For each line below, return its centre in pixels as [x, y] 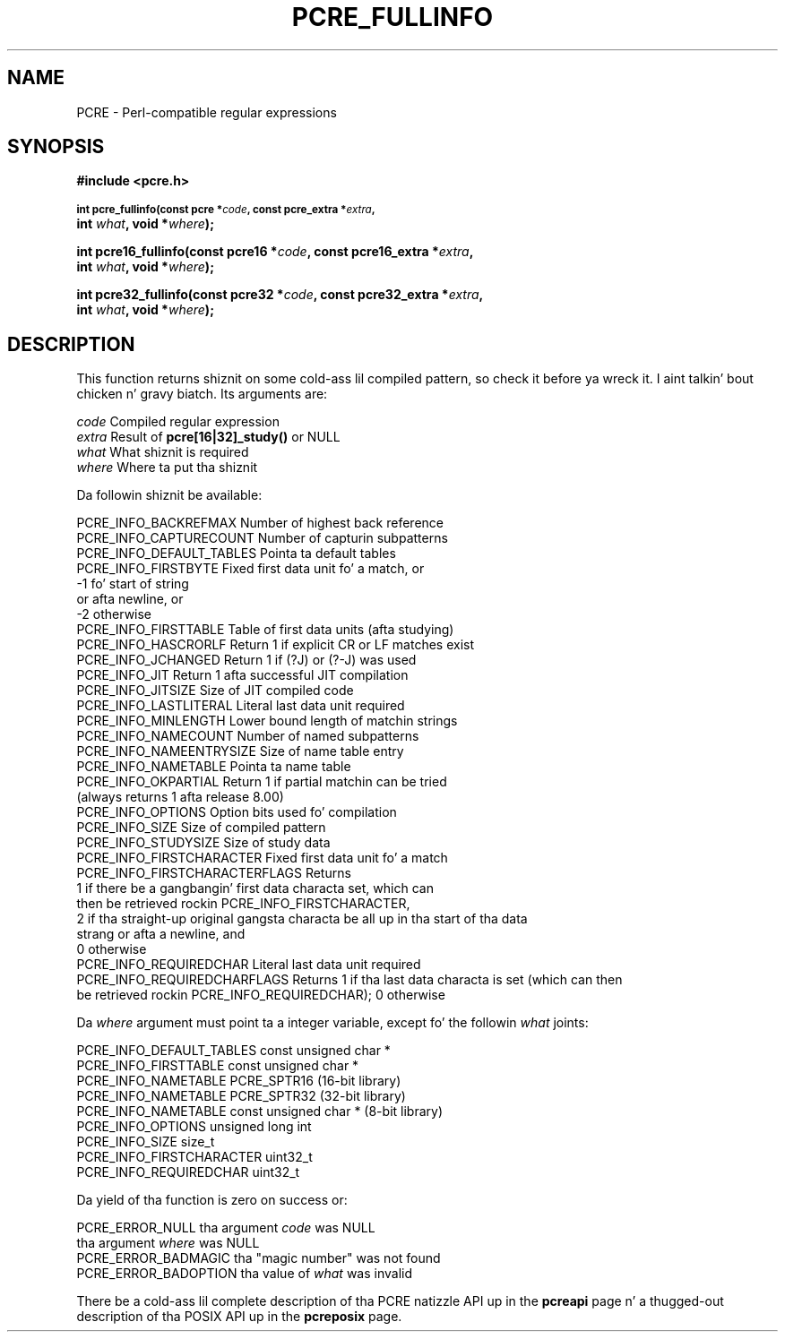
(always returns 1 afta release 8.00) [180, 797]
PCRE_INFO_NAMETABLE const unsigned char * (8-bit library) [259, 1112]
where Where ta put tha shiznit [167, 468]
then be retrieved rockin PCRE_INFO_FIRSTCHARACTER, [243, 904]
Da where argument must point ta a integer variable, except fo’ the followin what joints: [332, 1023]
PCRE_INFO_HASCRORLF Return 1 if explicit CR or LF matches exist [276, 645]
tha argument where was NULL [168, 1243]
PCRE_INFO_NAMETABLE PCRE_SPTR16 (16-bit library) [239, 1081]
